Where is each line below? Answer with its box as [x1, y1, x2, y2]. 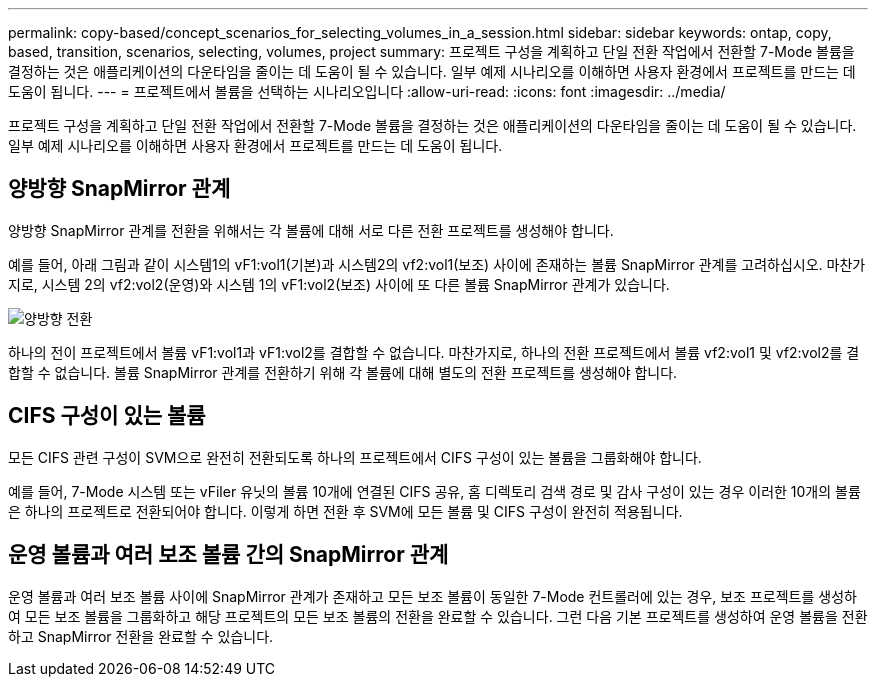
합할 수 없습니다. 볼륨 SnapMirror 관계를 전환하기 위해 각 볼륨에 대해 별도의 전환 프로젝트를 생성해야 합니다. [8, 363, 678, 381]
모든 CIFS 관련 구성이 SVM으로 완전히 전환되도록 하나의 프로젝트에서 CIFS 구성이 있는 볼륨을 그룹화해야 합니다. [8, 448, 702, 466]
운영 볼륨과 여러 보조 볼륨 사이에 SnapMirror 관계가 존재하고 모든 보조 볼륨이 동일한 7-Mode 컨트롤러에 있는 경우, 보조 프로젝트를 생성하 [8, 587, 857, 605]
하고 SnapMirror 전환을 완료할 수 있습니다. [8, 627, 274, 645]
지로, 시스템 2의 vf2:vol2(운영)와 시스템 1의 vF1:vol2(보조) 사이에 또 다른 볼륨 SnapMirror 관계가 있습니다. [8, 275, 670, 293]
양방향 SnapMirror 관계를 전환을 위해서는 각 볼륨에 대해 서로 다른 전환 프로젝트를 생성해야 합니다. [8, 221, 614, 239]
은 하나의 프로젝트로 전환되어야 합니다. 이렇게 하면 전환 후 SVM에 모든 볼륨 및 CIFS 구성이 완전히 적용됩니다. [8, 502, 683, 520]
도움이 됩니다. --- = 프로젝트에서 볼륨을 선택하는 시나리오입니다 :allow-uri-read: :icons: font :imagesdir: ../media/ [8, 83, 726, 100]
